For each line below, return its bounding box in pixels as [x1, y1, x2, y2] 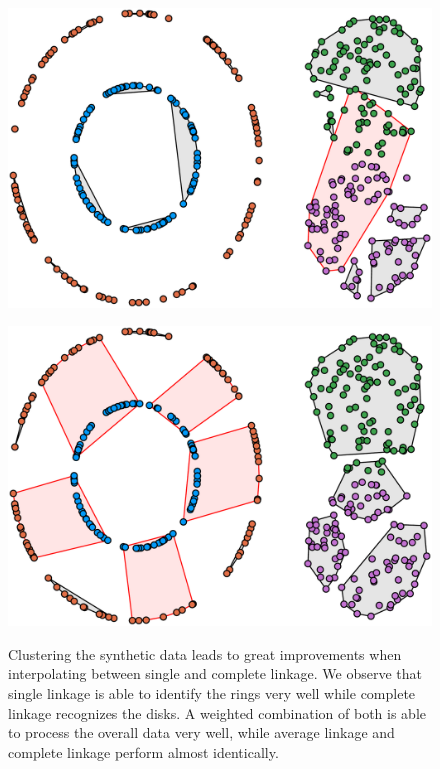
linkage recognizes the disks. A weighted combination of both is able [8, 702, 426, 723]
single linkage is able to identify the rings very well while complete [8, 682, 416, 703]
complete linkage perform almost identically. [8, 741, 279, 762]
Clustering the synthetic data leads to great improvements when [8, 643, 402, 664]
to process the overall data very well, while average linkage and [8, 722, 395, 743]
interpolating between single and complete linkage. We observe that [8, 663, 423, 684]
